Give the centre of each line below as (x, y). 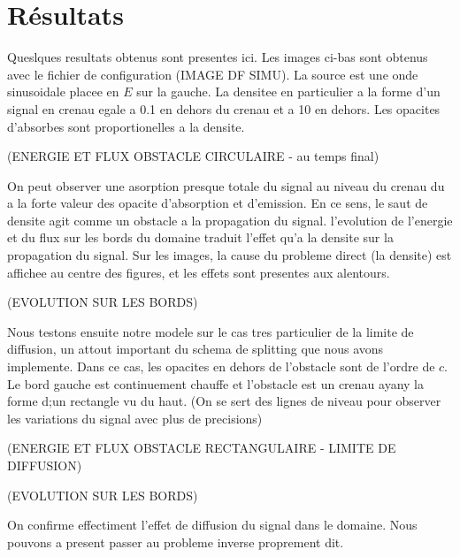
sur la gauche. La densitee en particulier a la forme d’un (288, 92)
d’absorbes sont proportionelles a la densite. (126, 126)
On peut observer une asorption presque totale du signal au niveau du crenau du (226, 185)
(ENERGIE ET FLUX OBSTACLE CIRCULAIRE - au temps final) (193, 156)
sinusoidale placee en (63, 92)
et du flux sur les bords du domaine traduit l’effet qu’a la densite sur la (200, 237)
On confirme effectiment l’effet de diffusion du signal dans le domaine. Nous (212, 525)
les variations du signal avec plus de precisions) (135, 418)
